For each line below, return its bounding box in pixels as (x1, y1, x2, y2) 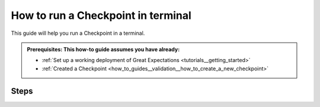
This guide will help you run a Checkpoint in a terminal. (11, 30, 145, 37)
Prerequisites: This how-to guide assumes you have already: (27, 46, 180, 53)
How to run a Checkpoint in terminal (11, 9, 192, 22)
